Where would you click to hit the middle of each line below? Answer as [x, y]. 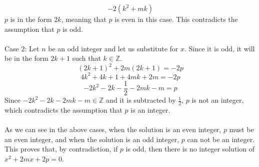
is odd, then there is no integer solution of [190, 149]
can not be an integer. [221, 139]
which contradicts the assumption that [63, 109]
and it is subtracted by [141, 100]
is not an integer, [218, 100]
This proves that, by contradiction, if [61, 149]
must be [241, 129]
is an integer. [150, 109]
